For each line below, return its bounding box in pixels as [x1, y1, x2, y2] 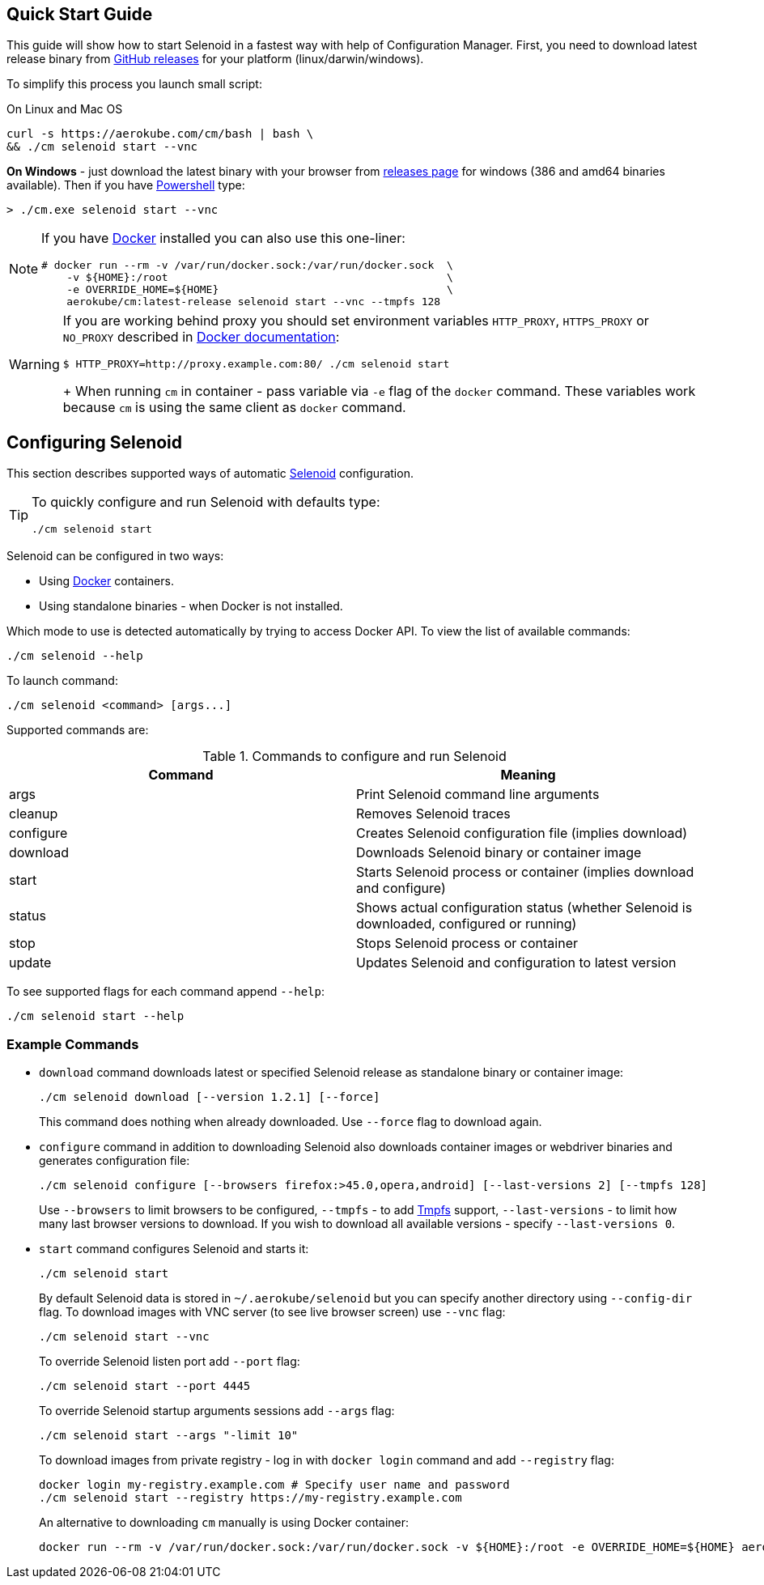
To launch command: [6, 674, 118, 688]
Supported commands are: [6, 723, 149, 737]
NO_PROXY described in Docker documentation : [62, 329, 340, 346]
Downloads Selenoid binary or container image [356, 844, 642, 861]
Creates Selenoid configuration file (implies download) [356, 825, 688, 842]
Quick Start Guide [6, 4, 153, 24]
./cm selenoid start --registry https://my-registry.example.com [39, 1491, 462, 1505]
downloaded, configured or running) [356, 916, 577, 933]
